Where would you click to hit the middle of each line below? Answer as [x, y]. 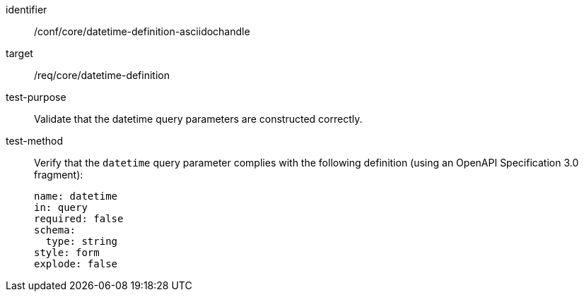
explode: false [76, 264]
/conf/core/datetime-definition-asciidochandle [142, 31]
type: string [82, 241]
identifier [27, 10]
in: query [61, 207]
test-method [34, 141]
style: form [67, 253]
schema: [55, 230]
